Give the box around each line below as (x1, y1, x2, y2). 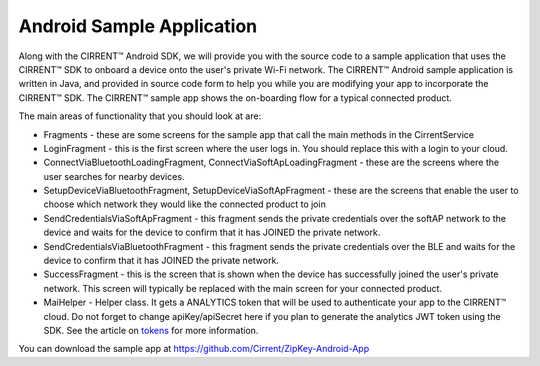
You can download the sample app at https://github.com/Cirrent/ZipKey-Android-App (18, 343, 370, 355)
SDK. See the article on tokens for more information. (43, 324, 259, 336)
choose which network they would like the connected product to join (43, 198, 327, 210)
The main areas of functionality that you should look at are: (18, 110, 262, 122)
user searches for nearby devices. (43, 170, 185, 182)
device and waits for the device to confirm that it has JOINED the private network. (43, 226, 381, 239)
